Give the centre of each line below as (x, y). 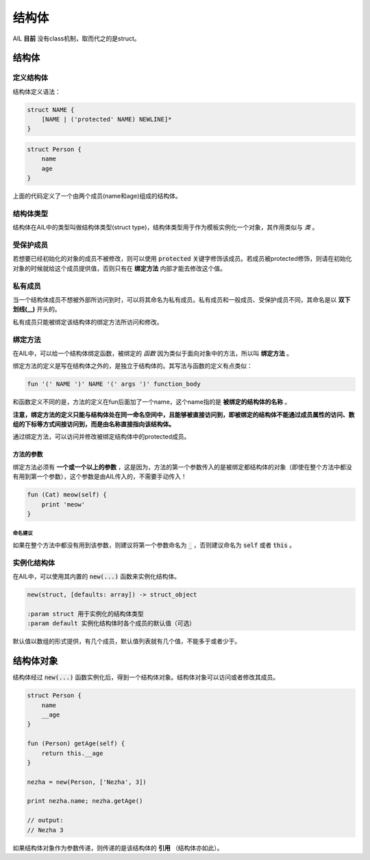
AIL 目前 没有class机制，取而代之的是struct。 (76, 38)
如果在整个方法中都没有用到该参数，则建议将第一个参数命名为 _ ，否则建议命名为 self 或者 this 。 (154, 545)
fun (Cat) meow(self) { (67, 495)
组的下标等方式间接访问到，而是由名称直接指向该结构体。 (94, 424)
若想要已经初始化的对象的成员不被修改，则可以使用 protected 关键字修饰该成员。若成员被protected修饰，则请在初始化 (182, 259)
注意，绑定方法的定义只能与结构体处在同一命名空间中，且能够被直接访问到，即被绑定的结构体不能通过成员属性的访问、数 (184, 415)
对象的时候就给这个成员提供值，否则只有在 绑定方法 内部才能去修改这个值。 (119, 268)
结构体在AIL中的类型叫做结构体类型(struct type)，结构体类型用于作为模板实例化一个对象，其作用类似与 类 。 (165, 227)
